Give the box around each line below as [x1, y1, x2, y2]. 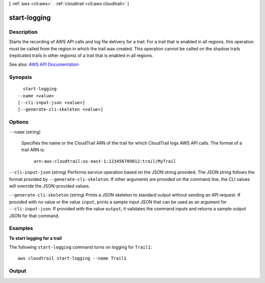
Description [9, 28, 38, 35]
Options [9, 118, 29, 125]
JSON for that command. [9, 213, 60, 219]
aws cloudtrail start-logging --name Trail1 [18, 255, 127, 261]
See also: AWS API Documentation [9, 61, 79, 67]
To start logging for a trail [9, 235, 62, 241]
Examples [9, 225, 33, 232]
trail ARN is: [21, 147, 45, 153]
